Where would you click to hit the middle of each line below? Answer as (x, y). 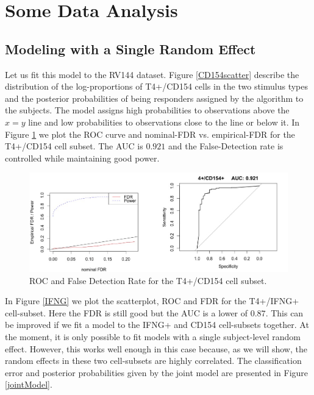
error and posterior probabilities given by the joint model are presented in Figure (157, 372)
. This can (284, 312)
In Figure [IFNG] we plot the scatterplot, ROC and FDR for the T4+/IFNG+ (152, 301)
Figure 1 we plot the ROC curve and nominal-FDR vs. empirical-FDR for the (150, 134)
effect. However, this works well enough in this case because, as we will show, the (156, 348)
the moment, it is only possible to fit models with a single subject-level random (153, 336)
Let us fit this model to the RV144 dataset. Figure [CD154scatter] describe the (152, 74)
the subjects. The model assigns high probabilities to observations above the (147, 110)
